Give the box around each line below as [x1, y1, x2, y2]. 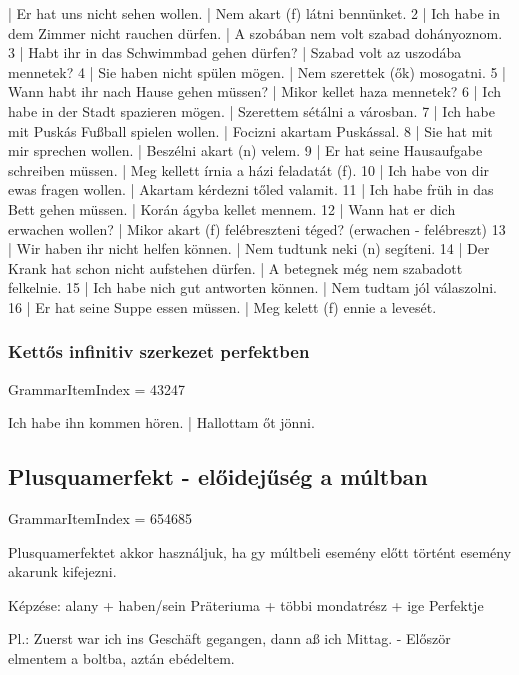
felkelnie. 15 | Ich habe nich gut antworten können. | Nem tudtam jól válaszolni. [8, 277, 497, 298]
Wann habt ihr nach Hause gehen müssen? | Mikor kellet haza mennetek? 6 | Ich [8, 81, 501, 102]
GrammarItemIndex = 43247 [8, 378, 186, 399]
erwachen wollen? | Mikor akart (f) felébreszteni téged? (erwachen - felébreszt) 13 [8, 218, 506, 239]
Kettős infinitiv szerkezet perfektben [8, 339, 310, 364]
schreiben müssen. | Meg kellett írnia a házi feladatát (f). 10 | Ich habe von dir [8, 159, 490, 180]
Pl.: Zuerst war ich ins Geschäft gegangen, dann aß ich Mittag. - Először [8, 628, 451, 649]
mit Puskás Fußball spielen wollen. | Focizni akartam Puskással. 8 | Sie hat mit [8, 120, 493, 141]
